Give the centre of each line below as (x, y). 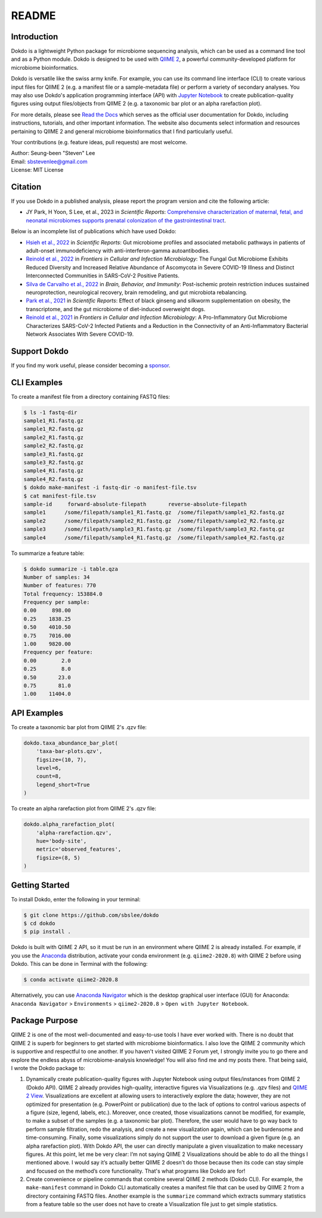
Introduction (35, 37)
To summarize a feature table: (48, 553)
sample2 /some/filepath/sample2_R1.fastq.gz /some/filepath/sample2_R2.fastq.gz (154, 521)
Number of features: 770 (60, 585)
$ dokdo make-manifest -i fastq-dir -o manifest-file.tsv (110, 488)
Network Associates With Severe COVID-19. (80, 334)
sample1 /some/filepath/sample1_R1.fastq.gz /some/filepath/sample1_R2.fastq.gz (154, 512)
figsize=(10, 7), (61, 760)
